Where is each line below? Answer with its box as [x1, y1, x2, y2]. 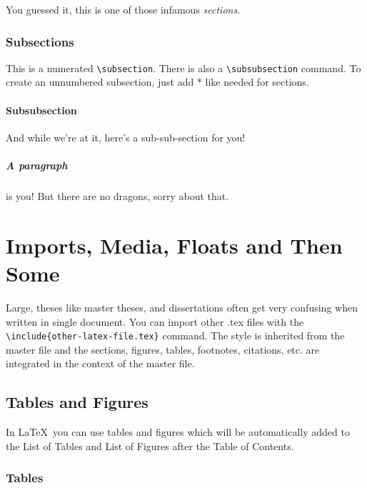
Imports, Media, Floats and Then [6, 230, 343, 259]
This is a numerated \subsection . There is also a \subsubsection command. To [6, 60, 361, 75]
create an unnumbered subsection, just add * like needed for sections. [6, 74, 309, 89]
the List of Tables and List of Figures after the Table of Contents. [6, 438, 294, 453]
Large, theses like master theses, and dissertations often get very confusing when [6, 299, 358, 314]
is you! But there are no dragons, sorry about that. [6, 189, 229, 204]
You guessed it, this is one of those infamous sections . [6, 2, 241, 16]
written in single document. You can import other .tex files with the [6, 314, 304, 329]
